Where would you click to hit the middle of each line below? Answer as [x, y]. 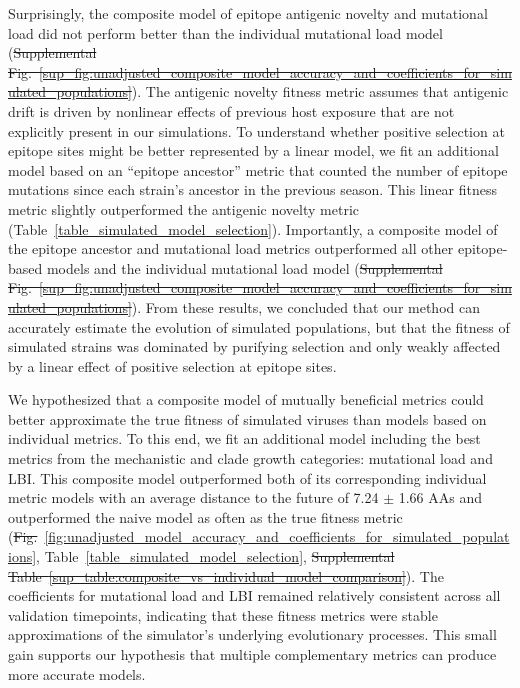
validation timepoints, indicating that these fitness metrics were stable [223, 614]
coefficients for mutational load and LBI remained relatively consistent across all [254, 595]
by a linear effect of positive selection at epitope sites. [172, 365]
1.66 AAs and [440, 497]
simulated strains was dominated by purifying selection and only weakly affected [254, 346]
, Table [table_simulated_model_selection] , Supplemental [215, 556]
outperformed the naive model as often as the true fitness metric [205, 516]
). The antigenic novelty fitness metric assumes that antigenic [320, 91]
